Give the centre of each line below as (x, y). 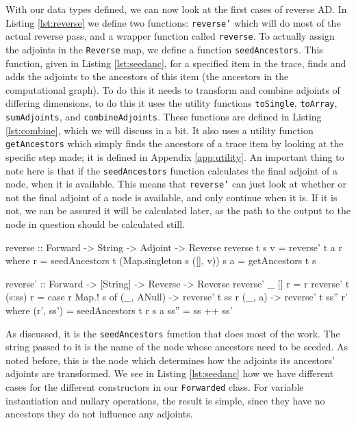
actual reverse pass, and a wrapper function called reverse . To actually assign (170, 36)
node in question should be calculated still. (95, 224)
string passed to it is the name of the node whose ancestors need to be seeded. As (177, 347)
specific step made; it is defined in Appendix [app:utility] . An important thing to (175, 156)
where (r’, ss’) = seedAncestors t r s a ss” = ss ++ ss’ (119, 310)
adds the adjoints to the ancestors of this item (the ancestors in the (147, 76)
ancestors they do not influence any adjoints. (99, 414)
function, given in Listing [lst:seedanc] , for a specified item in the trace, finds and (176, 63)
